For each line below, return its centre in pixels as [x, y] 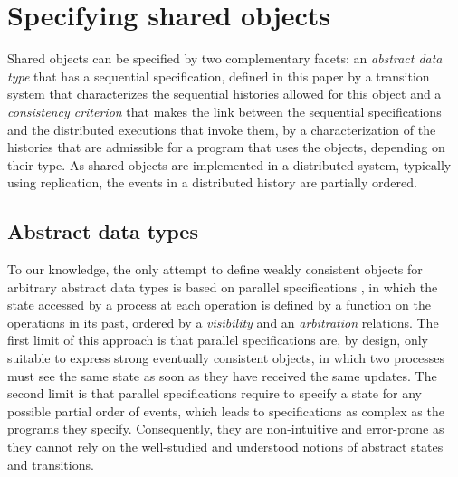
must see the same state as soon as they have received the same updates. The [222, 375]
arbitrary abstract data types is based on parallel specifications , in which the [223, 286]
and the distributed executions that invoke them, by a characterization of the [222, 129]
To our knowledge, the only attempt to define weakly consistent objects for [215, 269]
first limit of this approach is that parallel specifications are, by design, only [218, 340]
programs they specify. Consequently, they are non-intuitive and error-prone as [226, 429]
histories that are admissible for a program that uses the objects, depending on [226, 147]
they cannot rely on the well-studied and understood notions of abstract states [225, 447]
